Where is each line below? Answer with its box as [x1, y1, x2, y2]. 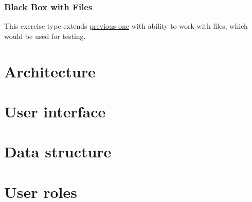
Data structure [4, 141, 112, 162]
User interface [4, 100, 106, 122]
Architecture [4, 60, 96, 82]
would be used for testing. [4, 30, 86, 41]
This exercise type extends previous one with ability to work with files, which [4, 21, 248, 31]
